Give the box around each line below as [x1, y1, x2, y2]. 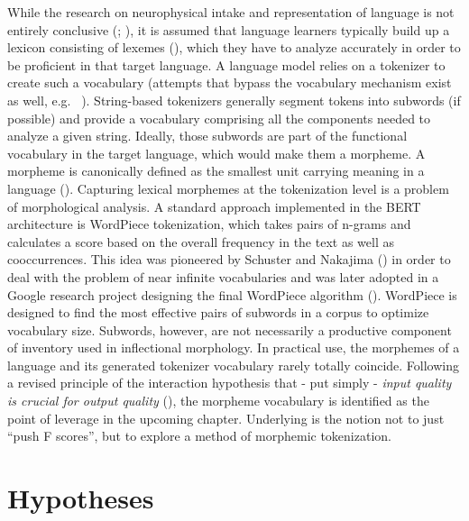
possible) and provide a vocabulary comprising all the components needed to [7, 108, 431, 127]
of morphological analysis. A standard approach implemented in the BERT [7, 197, 421, 215]
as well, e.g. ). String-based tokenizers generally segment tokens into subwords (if [7, 90, 461, 109]
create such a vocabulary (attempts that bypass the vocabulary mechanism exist [7, 73, 452, 92]
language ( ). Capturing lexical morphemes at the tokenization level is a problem [7, 178, 449, 197]
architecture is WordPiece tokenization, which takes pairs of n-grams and [7, 215, 411, 233]
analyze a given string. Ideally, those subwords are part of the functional [7, 126, 408, 145]
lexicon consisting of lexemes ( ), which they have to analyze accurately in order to [7, 38, 461, 57]
